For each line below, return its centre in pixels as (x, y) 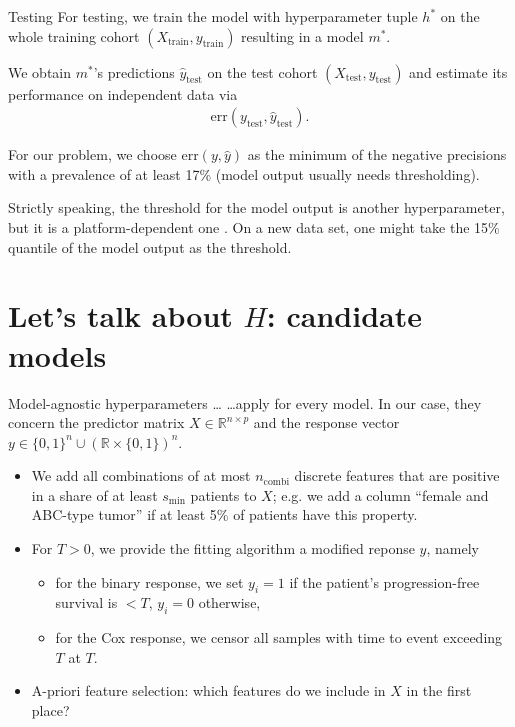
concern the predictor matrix (96, 422)
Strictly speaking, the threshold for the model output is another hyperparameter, (256, 207)
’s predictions (134, 71)
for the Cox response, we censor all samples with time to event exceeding (279, 637)
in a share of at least (94, 494)
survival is (86, 602)
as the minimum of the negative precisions (377, 154)
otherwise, (229, 602)
